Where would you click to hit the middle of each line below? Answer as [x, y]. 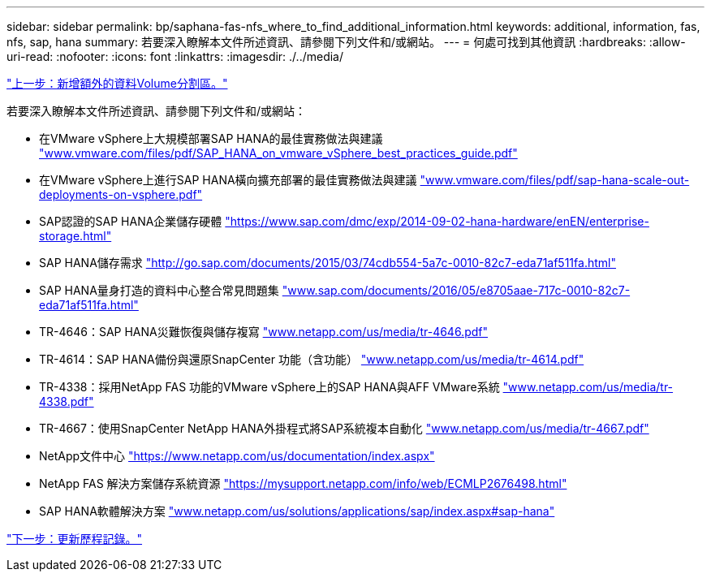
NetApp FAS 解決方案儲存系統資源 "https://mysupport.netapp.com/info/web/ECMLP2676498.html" [303, 483]
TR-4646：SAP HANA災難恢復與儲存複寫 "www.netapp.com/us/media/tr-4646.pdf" [263, 332]
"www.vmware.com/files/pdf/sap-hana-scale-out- [555, 180]
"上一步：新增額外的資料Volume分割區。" [117, 83]
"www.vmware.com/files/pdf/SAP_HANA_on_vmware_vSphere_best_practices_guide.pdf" [278, 153]
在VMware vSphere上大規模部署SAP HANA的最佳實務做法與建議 [211, 138]
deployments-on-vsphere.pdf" [121, 194]
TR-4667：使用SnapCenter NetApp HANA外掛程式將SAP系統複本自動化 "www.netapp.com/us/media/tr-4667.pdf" [344, 428]
